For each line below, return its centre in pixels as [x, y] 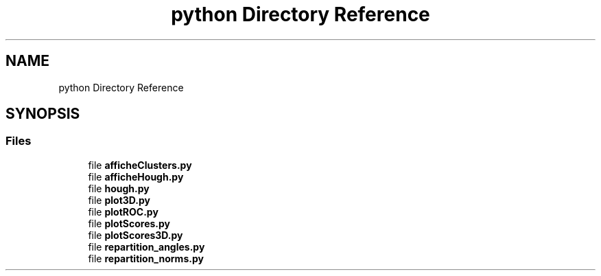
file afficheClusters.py [140, 165]
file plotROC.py [123, 211]
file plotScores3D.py [135, 235]
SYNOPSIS [43, 114]
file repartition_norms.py [146, 258]
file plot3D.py [119, 200]
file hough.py [119, 188]
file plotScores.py [129, 223]
